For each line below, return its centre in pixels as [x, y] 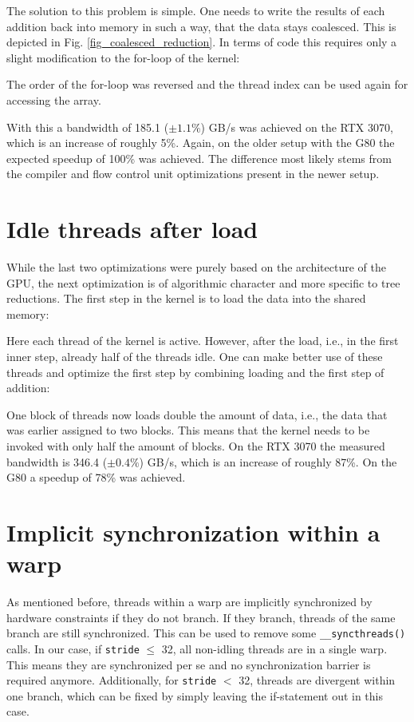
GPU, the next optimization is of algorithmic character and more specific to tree [203, 282]
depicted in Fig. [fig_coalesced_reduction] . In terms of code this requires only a [202, 42]
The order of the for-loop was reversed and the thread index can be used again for [207, 84]
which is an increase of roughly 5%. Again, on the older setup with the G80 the [201, 143]
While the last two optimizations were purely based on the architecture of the [196, 267]
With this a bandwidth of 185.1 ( [88, 127]
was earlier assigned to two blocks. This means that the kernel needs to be [188, 430]
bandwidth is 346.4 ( [57, 461]
